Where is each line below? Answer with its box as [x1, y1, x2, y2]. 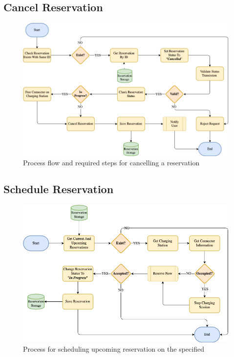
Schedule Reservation [3, 181, 114, 197]
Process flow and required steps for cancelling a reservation [23, 158, 200, 168]
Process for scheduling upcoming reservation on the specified [23, 344, 204, 354]
